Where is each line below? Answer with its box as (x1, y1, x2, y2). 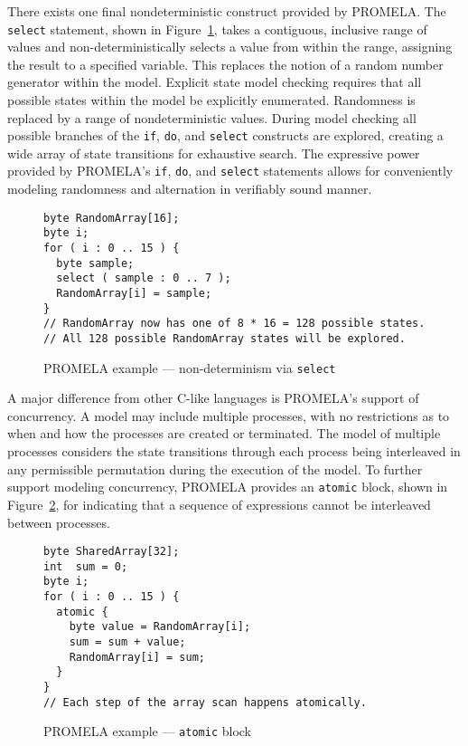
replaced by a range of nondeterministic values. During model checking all (7, 108, 417, 127)
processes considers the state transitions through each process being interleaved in (7, 442, 461, 461)
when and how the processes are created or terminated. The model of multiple (7, 424, 441, 443)
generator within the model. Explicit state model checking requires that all (7, 72, 422, 91)
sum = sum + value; (69, 636, 186, 649)
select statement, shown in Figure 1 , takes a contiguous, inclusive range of (7, 19, 427, 38)
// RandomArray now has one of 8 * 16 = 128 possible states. (43, 317, 426, 330)
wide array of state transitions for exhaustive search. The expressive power (7, 143, 420, 162)
